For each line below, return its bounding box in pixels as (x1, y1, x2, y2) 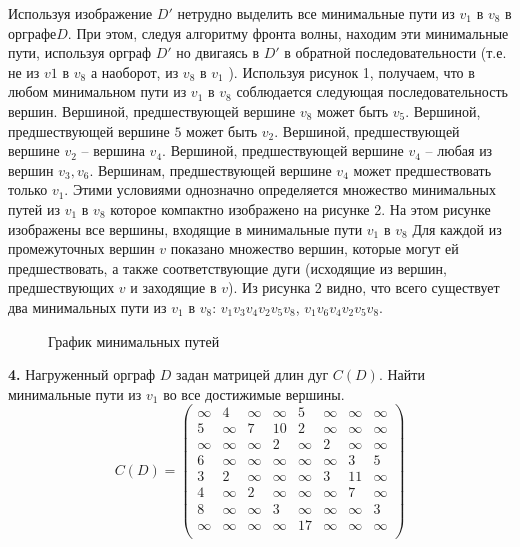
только (8, 179, 48, 200)
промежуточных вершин (8, 238, 155, 259)
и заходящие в (130, 277, 217, 298)
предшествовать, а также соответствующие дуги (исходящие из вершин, (8, 257, 447, 278)
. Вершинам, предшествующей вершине (89, 159, 332, 180)
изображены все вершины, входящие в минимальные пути (8, 218, 363, 239)
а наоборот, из (90, 61, 179, 82)
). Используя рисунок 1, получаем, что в (228, 61, 475, 82)
